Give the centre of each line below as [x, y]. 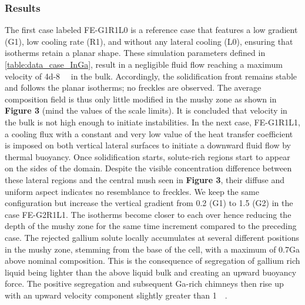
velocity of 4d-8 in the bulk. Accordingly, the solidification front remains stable [151, 76]
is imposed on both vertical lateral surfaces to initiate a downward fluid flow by [148, 145]
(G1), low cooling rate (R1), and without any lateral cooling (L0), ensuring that [149, 41]
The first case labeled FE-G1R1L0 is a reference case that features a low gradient [151, 30]
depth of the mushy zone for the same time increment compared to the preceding [151, 226]
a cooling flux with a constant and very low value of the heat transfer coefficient [149, 133]
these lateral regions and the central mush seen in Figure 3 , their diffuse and [145, 179]
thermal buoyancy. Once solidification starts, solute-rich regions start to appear [148, 156]
